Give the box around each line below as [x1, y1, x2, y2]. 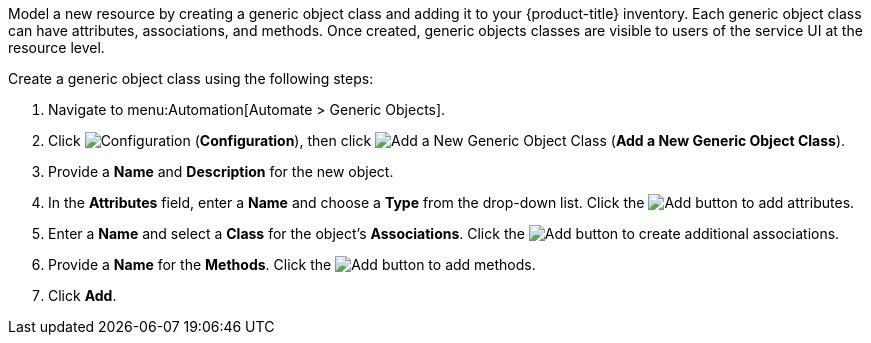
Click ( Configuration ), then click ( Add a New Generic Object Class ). [48, 132, 846, 149]
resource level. [8, 39, 105, 56]
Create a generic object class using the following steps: [8, 70, 374, 87]
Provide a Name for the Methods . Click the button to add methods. [48, 256, 536, 273]
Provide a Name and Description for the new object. [48, 163, 394, 180]
